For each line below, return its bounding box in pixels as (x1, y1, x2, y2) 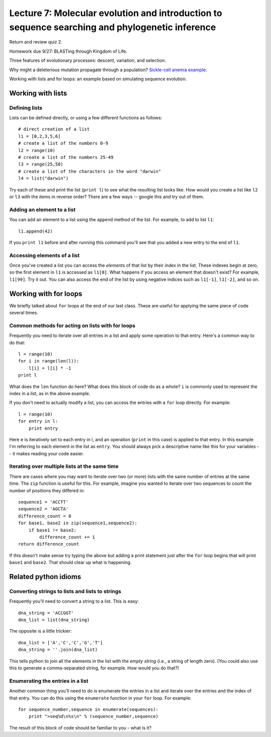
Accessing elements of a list (9, 252, 80, 259)
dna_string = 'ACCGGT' (18, 610, 74, 616)
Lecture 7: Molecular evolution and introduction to (9, 8, 222, 19)
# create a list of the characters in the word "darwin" (18, 168, 162, 174)
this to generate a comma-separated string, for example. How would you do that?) (9, 665, 179, 671)
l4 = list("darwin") (18, 175, 69, 181)
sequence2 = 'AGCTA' (18, 506, 69, 512)
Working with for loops (9, 289, 82, 298)
